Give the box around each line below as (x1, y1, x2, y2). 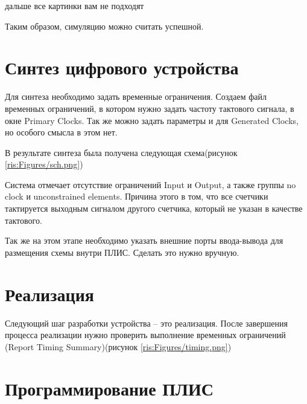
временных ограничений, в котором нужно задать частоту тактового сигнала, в (5, 102, 294, 114)
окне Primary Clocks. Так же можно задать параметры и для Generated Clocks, (5, 114, 299, 126)
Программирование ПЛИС (5, 376, 214, 400)
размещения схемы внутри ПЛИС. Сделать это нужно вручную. (5, 246, 239, 258)
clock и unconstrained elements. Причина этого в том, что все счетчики (5, 190, 268, 203)
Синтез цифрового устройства (5, 55, 239, 80)
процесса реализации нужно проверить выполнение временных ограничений (5, 328, 286, 341)
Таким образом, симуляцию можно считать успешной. (5, 19, 204, 32)
